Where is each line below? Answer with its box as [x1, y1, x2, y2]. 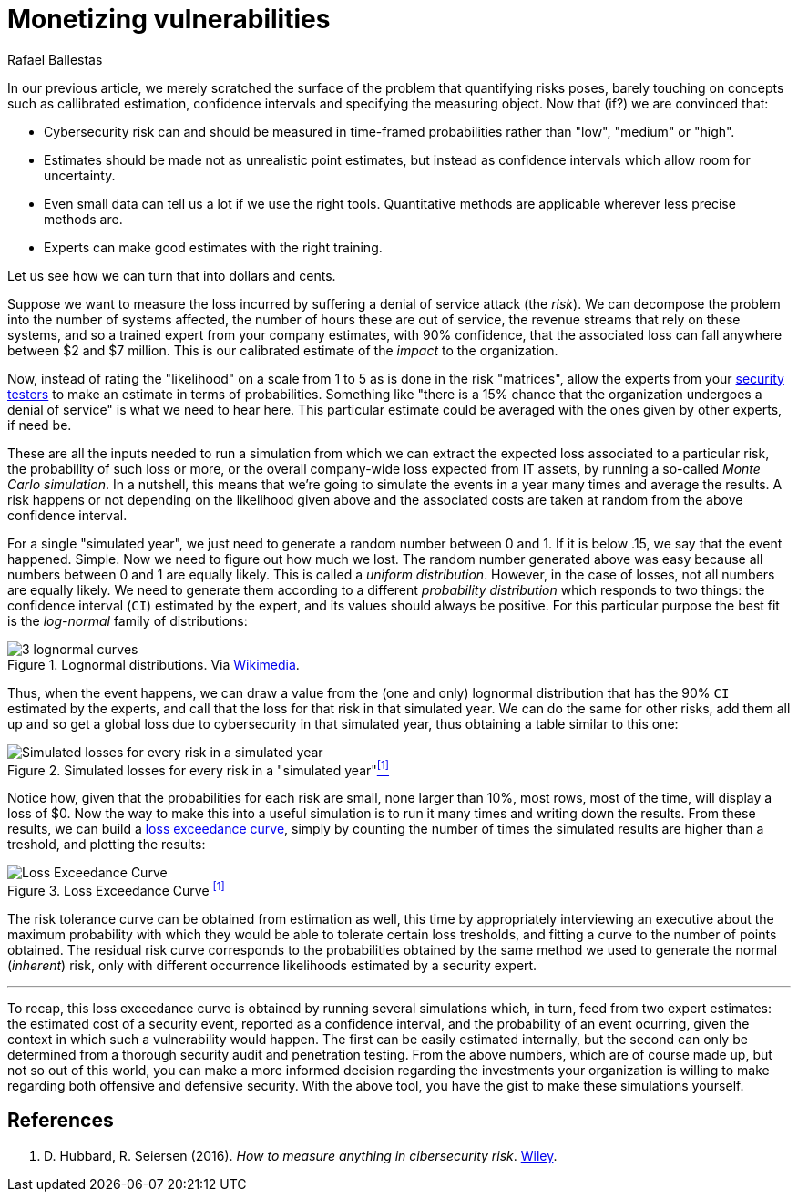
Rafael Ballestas [7, 51, 103, 67]
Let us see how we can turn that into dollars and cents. [7, 267, 336, 283]
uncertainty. [44, 167, 116, 183]
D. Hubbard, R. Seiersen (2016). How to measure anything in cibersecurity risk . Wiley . [44, 1147, 558, 1163]
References [7, 1109, 114, 1132]
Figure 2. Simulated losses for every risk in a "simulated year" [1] [7, 759, 390, 778]
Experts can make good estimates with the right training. [44, 239, 383, 255]
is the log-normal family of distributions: [7, 612, 248, 629]
